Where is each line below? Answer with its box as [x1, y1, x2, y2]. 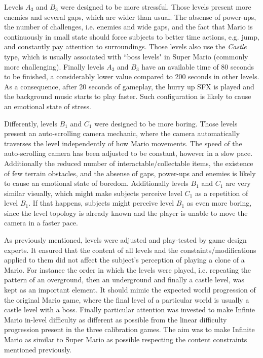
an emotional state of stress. [4, 101, 91, 111]
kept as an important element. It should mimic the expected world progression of [4, 284, 256, 295]
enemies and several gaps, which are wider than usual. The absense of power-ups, [4, 11, 256, 22]
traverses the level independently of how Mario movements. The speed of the [4, 138, 242, 148]
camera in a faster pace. [4, 217, 78, 228]
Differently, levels [4, 118, 57, 128]
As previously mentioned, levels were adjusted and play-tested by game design [4, 235, 247, 245]
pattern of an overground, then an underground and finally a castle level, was [4, 274, 245, 285]
